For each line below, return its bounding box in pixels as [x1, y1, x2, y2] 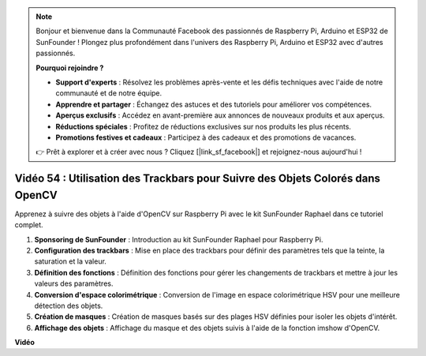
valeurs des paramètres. [34, 279, 114, 288]
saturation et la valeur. [34, 257, 106, 266]
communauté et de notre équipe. [55, 88, 163, 98]
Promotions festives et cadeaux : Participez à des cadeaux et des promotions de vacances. [55, 133, 357, 142]
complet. [14, 220, 43, 230]
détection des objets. [34, 301, 103, 310]
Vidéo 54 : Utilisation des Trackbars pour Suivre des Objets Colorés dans [14, 172, 381, 185]
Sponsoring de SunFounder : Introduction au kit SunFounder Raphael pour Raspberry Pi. [34, 234, 323, 244]
